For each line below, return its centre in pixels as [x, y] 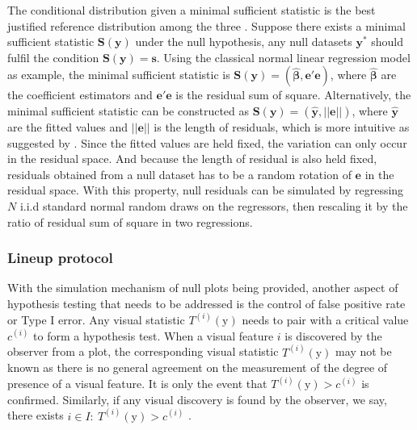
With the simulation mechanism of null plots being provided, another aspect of [203, 288]
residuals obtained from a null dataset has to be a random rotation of [179, 174]
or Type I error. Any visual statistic [96, 319]
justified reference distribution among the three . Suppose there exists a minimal [206, 25]
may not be [364, 351]
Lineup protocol [60, 258]
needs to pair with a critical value [325, 319]
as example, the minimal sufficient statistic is [119, 75]
